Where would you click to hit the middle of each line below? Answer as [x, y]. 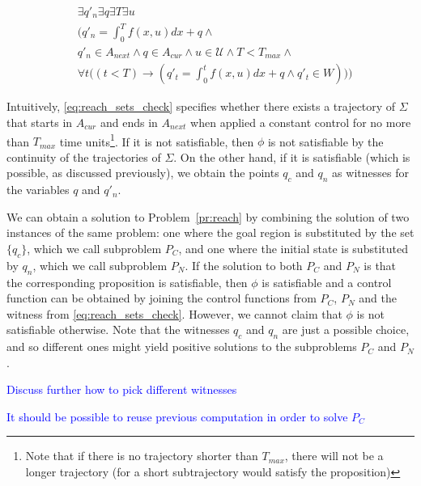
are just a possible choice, [346, 330]
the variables [38, 190]
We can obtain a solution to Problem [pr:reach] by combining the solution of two [208, 216]
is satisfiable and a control [327, 282]
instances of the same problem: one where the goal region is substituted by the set [210, 232]
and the [378, 298]
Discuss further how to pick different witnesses [122, 389]
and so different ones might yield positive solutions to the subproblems [182, 347]
